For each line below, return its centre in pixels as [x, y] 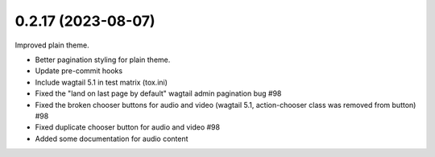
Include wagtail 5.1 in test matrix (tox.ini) [101, 82]
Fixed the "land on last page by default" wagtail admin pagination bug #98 [158, 93]
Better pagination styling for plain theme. [103, 60]
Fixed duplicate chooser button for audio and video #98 [128, 127]
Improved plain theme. [52, 45]
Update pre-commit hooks [79, 71]
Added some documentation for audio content [112, 138]
